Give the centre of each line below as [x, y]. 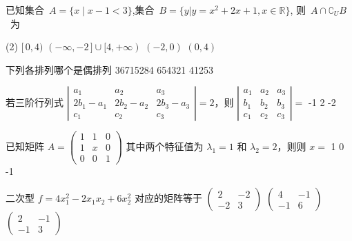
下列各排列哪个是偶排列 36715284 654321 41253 [110, 69]
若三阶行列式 [35, 102]
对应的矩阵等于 [168, 198]
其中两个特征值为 [165, 146]
